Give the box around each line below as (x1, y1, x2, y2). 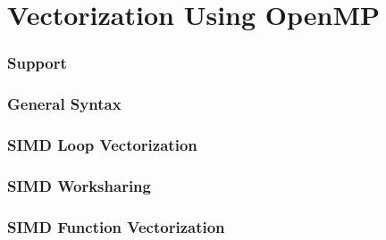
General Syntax (7, 93, 122, 115)
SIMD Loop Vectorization (7, 133, 197, 155)
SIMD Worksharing (7, 174, 151, 196)
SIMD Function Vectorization (7, 215, 225, 237)
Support (7, 52, 67, 74)
